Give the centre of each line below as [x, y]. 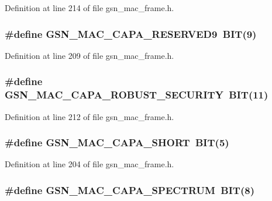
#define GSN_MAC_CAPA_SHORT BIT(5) [117, 142]
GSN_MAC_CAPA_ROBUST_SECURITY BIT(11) [137, 95]
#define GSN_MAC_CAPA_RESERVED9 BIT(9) [131, 33]
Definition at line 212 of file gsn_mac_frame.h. [89, 116]
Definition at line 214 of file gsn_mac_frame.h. [89, 8]
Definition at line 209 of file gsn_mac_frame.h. [89, 55]
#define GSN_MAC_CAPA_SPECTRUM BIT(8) [130, 190]
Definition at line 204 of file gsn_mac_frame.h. [89, 164]
